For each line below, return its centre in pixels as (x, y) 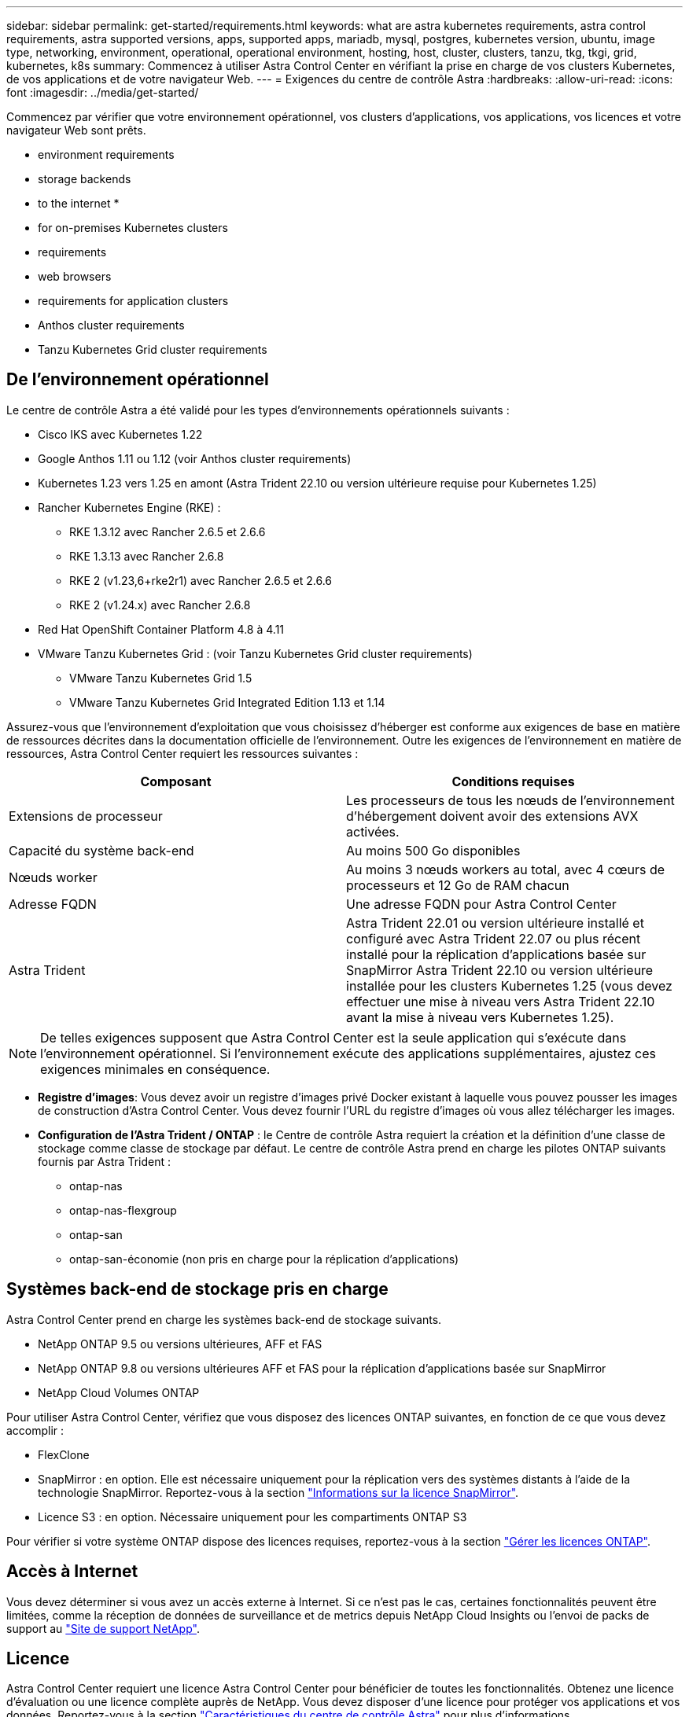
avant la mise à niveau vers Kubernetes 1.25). (480, 1017)
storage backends (85, 179)
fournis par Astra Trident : (104, 1161)
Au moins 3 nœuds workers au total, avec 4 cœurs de (506, 869)
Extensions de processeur (86, 816)
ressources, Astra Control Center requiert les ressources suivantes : (182, 753)
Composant (176, 781)
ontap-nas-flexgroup (123, 1210)
